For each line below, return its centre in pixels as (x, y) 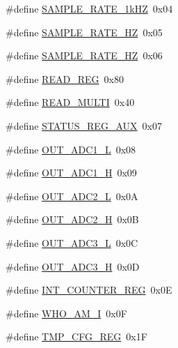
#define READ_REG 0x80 (65, 78)
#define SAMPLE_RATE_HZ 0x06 (84, 55)
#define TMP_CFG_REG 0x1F (76, 336)
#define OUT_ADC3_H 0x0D (73, 266)
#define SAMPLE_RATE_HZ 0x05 (84, 32)
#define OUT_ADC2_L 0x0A (72, 196)
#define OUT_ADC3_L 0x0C (72, 242)
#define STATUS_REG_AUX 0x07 (84, 125)
